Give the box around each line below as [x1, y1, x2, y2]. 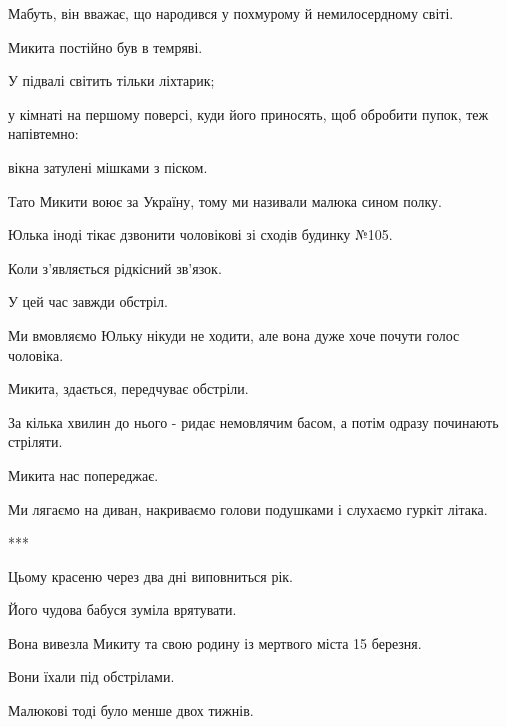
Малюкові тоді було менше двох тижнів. [8, 700, 254, 721]
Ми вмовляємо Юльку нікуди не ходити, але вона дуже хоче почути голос [8, 324, 460, 345]
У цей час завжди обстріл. [8, 291, 168, 312]
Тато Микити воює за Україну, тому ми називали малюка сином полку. [8, 190, 442, 211]
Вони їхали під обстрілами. [8, 666, 175, 687]
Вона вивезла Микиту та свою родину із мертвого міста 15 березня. [8, 632, 422, 653]
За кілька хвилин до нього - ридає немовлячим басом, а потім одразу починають [8, 411, 499, 432]
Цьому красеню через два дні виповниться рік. [8, 565, 293, 586]
